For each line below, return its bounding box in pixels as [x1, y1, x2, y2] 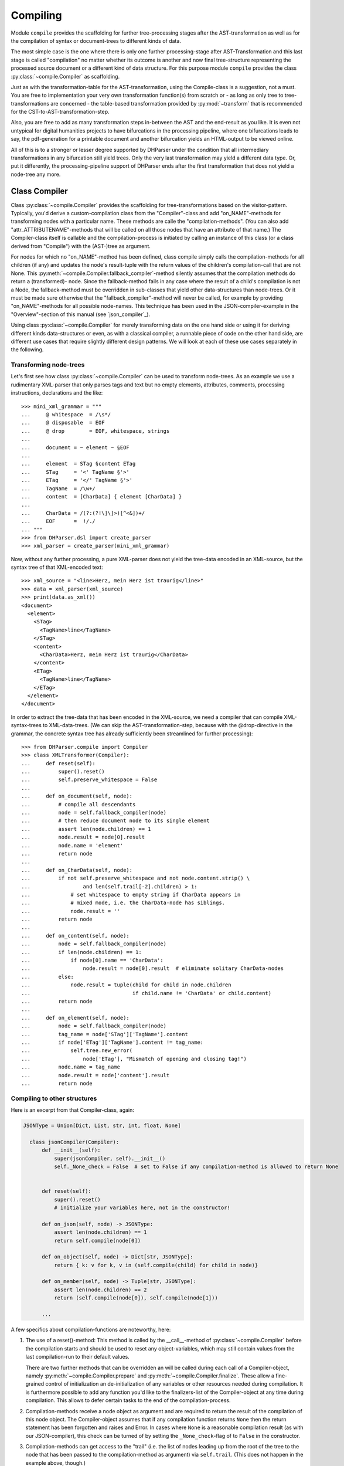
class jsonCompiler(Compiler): [29, 1138, 120, 1145]
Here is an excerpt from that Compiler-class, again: [11, 1107, 135, 1114]
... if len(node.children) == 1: [21, 949, 142, 955]
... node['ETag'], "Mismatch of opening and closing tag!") [21, 1056, 247, 1062]
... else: [21, 973, 74, 980]
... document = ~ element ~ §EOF [21, 444, 130, 451]
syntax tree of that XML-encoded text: [11, 564, 103, 571]
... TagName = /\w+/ [21, 485, 96, 492]
